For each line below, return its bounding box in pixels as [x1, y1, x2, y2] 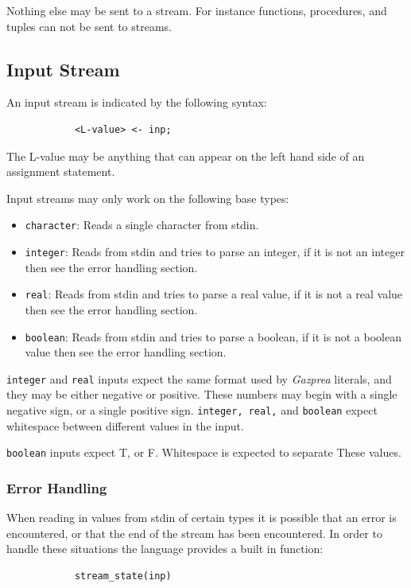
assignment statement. [6, 163, 115, 180]
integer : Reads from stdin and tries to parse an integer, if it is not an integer [25, 243, 405, 260]
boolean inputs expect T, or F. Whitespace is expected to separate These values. [6, 444, 401, 461]
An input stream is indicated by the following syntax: [6, 94, 267, 111]
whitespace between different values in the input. [6, 417, 244, 434]
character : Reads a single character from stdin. [25, 216, 259, 233]
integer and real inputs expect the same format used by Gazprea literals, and [6, 370, 392, 387]
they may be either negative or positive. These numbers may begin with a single [6, 386, 397, 403]
